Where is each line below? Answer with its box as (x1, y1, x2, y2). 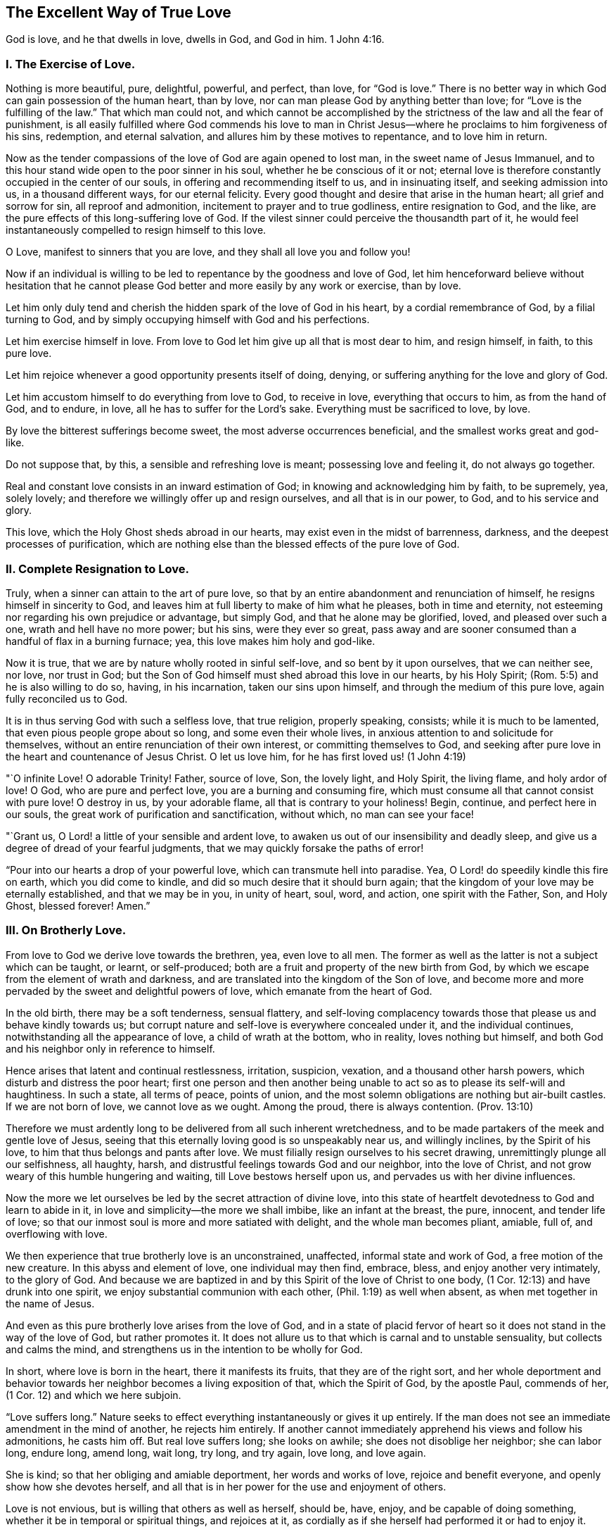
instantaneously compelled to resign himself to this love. (6, 224, 267, 237)
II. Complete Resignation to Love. (6, 561, 189, 576)
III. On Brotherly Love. (6, 923, 127, 938)
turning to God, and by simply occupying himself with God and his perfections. (6, 313, 370, 326)
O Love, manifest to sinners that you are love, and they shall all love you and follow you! (6, 246, 411, 258)
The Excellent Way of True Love (6, 4, 231, 21)
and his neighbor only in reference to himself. (6, 1042, 215, 1055)
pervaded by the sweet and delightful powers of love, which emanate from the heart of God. (6, 984, 432, 997)
